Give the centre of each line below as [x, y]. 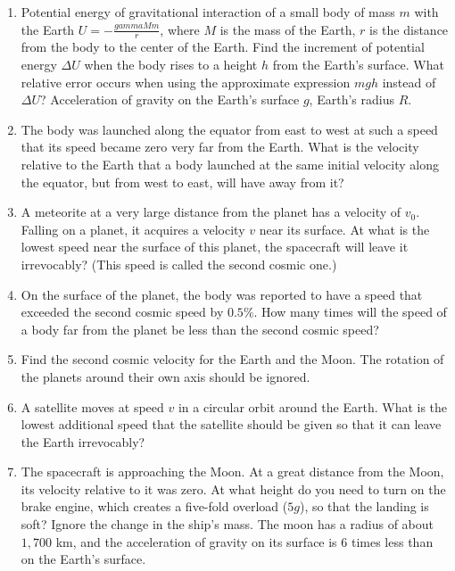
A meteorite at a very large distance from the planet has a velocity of [211, 212]
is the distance [409, 29]
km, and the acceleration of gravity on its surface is [196, 541]
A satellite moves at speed [92, 406]
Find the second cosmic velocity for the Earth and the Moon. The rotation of [232, 359]
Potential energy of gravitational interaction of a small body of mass [208, 12]
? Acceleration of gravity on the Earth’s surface [170, 99]
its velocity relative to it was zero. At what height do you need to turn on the [233, 488]
